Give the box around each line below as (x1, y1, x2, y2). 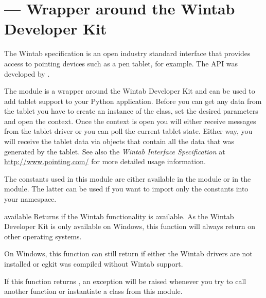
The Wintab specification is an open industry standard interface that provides (4, 48, 251, 59)
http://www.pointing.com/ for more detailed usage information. (4, 156, 206, 167)
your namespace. (4, 194, 57, 204)
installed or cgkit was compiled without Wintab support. (4, 258, 183, 269)
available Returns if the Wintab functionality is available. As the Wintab (4, 211, 234, 221)
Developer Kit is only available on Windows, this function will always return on (4, 221, 255, 232)
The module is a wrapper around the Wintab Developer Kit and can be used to (4, 85, 255, 96)
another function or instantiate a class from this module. (4, 286, 183, 296)
